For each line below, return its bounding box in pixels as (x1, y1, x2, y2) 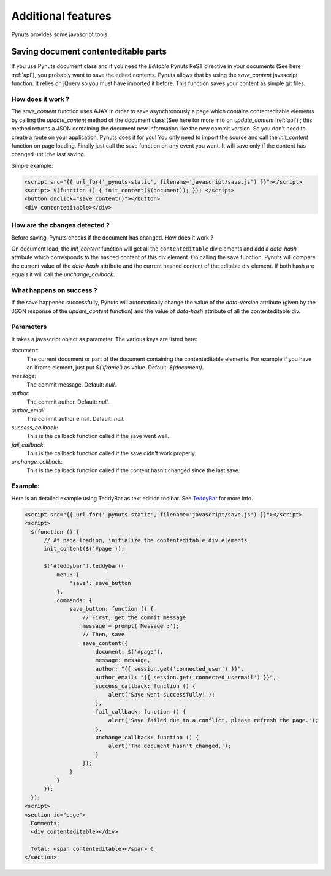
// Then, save (82, 631, 125, 638)
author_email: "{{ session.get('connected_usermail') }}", (95, 674, 277, 681)
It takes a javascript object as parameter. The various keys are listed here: (11, 335, 198, 342)
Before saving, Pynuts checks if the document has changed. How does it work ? (11, 233, 214, 241)
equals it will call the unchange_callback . (11, 271, 115, 278)
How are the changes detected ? (11, 221, 110, 230)
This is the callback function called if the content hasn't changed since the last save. (26, 466, 240, 474)
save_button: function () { (69, 605, 154, 613)
